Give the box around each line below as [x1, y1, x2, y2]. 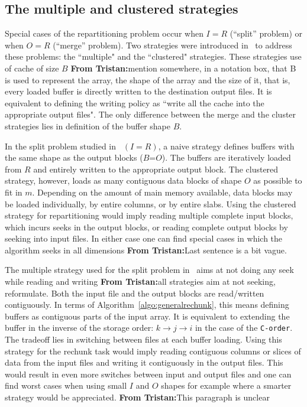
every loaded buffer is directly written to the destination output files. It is [5, 85, 272, 97]
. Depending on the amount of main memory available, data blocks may [32, 185, 293, 198]
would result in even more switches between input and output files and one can [5, 367, 292, 380]
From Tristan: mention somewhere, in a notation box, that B [70, 61, 296, 74]
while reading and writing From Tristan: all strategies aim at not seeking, [5, 275, 276, 288]
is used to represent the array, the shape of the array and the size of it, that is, [5, 73, 290, 86]
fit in [5, 185, 22, 198]
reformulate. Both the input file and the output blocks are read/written [5, 286, 264, 299]
